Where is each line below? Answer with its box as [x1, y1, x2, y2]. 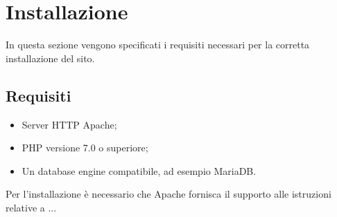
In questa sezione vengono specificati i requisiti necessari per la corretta [6, 37, 310, 52]
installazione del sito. [6, 50, 95, 65]
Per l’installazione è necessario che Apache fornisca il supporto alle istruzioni [6, 187, 331, 201]
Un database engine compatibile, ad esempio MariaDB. [21, 163, 257, 178]
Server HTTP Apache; [21, 117, 117, 131]
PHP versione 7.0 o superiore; [21, 140, 148, 155]
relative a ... [6, 200, 57, 214]
